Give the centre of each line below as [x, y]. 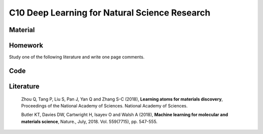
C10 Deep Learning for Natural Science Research [110, 13]
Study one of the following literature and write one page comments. [77, 57]
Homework [26, 45]
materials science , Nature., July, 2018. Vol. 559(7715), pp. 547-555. [89, 121]
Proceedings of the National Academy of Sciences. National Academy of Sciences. [104, 106]
